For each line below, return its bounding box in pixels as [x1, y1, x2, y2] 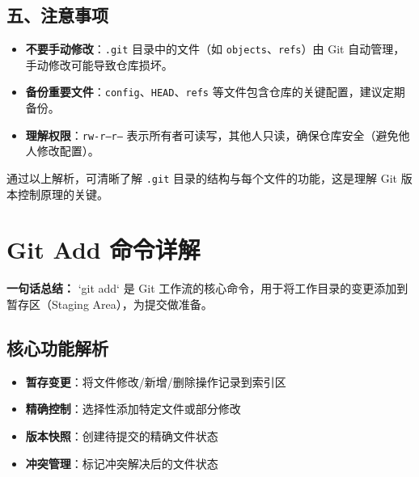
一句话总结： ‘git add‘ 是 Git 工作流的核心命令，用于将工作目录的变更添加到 [6, 280, 408, 297]
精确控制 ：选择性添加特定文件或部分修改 [25, 400, 241, 417]
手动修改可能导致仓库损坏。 [25, 56, 173, 73]
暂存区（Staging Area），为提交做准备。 [6, 295, 213, 312]
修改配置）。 [36, 142, 99, 159]
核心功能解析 [6, 335, 108, 360]
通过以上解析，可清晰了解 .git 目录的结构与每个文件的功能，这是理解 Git [6, 169, 397, 186]
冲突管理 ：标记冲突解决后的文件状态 [25, 454, 218, 471]
